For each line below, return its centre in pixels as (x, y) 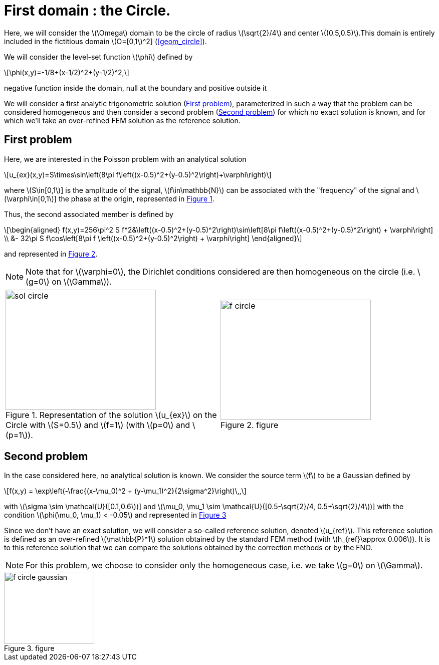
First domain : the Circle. (87, 11)
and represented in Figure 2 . (51, 254)
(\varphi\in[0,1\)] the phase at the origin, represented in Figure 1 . (109, 198)
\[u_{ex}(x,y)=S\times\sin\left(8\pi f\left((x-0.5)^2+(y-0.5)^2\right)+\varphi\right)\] (138, 174)
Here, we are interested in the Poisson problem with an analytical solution (125, 159)
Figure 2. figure (250, 425)
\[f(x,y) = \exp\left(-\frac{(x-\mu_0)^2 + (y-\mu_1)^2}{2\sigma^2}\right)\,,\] (125, 491)
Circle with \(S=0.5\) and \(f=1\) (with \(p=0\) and (98, 425)
